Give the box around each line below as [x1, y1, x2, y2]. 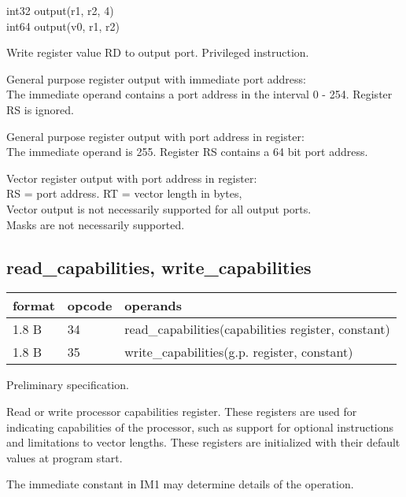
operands [124, 296, 182, 315]
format [13, 296, 55, 315]
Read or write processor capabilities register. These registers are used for [6, 402, 357, 419]
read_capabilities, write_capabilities [6, 254, 312, 279]
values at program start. [6, 449, 123, 465]
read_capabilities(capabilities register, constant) [124, 320, 390, 339]
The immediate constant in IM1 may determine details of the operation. [6, 476, 354, 492]
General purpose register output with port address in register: [6, 128, 304, 144]
